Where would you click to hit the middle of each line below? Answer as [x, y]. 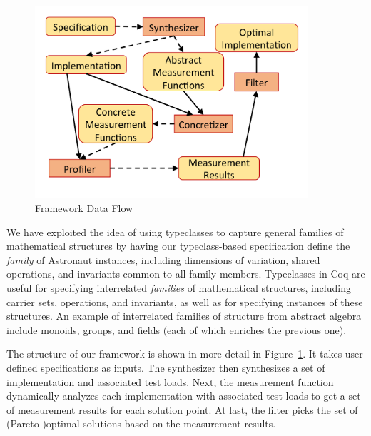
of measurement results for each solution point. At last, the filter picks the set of [182, 409]
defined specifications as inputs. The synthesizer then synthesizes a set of [166, 367]
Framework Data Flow [84, 208]
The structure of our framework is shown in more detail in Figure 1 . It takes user [185, 354]
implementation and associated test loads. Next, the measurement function [170, 381]
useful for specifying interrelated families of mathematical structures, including [179, 287]
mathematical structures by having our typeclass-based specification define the [178, 246]
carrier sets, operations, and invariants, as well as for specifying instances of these [185, 301]
